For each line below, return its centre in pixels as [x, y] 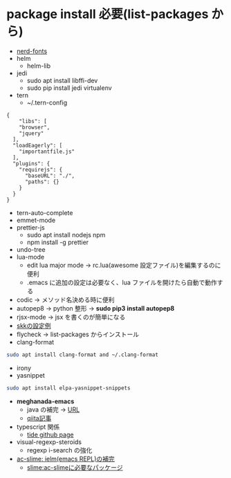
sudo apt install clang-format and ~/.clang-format [82, 355]
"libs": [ [33, 121]
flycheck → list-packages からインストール [78, 334]
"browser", [35, 127]
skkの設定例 [34, 325]
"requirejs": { [41, 169]
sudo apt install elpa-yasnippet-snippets [68, 388]
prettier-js [31, 227]
